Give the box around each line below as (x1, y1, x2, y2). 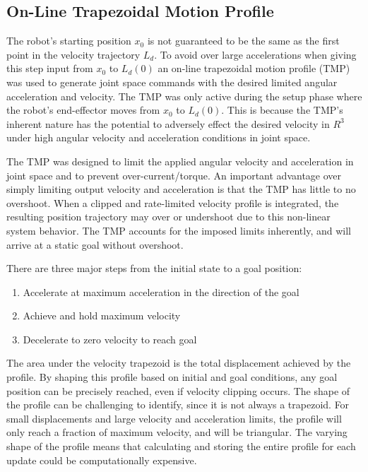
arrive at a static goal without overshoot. (6, 237, 184, 252)
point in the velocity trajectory (6, 47, 141, 61)
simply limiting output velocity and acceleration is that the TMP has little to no (6, 182, 356, 196)
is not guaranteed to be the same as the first (147, 33, 340, 48)
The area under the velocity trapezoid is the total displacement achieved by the (6, 355, 351, 370)
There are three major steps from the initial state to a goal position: (6, 261, 302, 276)
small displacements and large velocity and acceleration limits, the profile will (6, 411, 342, 425)
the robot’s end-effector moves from (6, 102, 160, 117)
